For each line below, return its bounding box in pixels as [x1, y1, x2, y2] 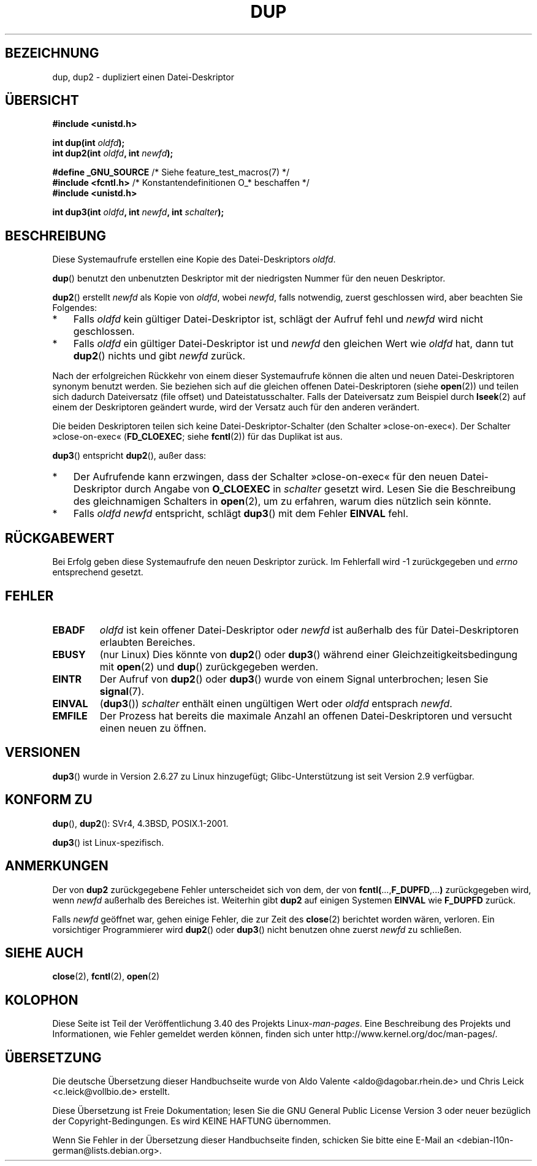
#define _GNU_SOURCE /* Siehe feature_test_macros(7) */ [52, 167, 289, 178]
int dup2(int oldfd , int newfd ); [52, 148, 173, 159]
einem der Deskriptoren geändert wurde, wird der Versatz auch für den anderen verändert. [52, 402, 420, 413]
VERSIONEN [5, 745, 80, 761]
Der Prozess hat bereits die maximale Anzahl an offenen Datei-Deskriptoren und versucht [99, 709, 512, 722]
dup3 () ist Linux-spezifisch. [52, 837, 164, 848]
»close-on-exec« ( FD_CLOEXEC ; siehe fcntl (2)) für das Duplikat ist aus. [52, 431, 343, 442]
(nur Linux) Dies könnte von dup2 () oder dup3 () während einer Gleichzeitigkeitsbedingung [99, 648, 518, 661]
